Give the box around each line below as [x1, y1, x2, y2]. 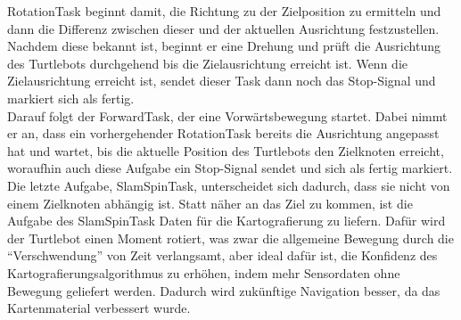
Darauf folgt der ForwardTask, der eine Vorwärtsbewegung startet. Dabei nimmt [7, 106, 448, 125]
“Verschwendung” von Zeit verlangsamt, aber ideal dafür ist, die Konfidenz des [7, 246, 438, 265]
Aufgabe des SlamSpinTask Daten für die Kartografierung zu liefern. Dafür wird [7, 211, 446, 230]
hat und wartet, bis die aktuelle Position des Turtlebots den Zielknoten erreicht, [7, 141, 444, 160]
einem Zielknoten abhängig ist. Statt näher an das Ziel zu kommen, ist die [7, 193, 413, 212]
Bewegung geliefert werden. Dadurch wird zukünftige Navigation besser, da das [7, 281, 440, 299]
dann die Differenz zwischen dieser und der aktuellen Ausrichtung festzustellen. [7, 19, 440, 37]
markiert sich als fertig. [7, 88, 135, 107]
